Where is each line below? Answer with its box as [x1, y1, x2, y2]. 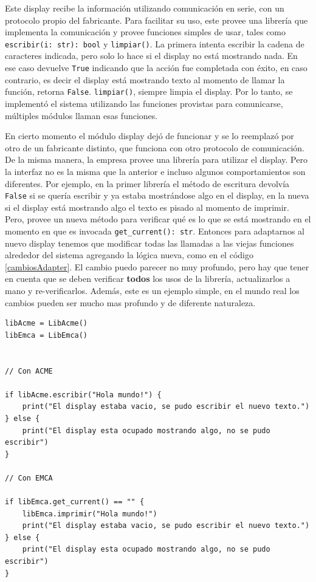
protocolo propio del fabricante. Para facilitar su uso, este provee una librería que [5, 13, 308, 26]
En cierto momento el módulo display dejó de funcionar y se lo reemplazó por [5, 129, 294, 142]
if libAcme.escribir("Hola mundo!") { [5, 390, 162, 399]
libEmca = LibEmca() [5, 330, 88, 340]
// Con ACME [5, 366, 53, 375]
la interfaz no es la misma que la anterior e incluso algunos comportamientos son [5, 165, 306, 177]
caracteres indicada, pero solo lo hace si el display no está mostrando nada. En [5, 49, 298, 62]
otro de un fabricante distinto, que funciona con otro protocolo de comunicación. [5, 141, 304, 154]
